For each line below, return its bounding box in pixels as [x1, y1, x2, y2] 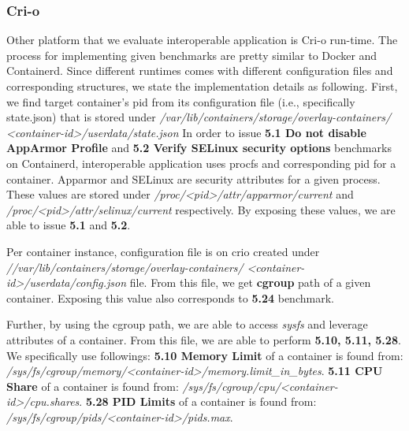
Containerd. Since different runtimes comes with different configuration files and [6, 62, 393, 79]
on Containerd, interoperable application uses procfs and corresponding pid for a [6, 154, 396, 171]
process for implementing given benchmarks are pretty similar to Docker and [6, 46, 377, 63]
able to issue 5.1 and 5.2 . [6, 217, 131, 233]
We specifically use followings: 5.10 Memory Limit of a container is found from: [6, 347, 403, 363]
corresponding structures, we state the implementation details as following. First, [6, 78, 398, 94]
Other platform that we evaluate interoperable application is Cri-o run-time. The [6, 32, 398, 48]
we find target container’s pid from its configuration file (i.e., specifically [6, 93, 355, 110]
